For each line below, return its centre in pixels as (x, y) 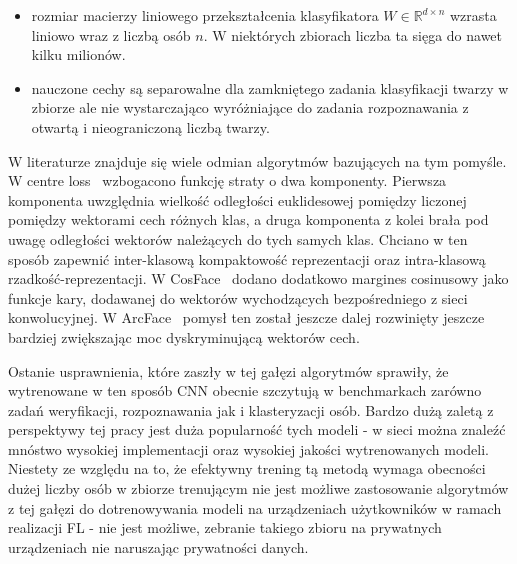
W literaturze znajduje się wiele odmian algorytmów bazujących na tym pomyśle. (257, 160)
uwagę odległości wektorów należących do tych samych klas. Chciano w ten (238, 238)
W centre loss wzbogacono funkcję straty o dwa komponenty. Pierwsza (227, 180)
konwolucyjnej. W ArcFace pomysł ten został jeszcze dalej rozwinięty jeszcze (246, 317)
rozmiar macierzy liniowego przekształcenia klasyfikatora (205, 15)
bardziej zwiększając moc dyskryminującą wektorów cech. (184, 336)
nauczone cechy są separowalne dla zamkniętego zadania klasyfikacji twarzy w (270, 87)
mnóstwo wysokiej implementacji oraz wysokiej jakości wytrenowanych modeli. (249, 448)
